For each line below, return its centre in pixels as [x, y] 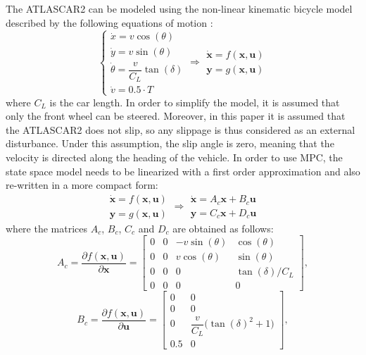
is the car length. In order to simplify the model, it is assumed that [195, 102]
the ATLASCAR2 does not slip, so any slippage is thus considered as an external [181, 129]
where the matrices [47, 228]
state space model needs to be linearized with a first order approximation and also [183, 171]
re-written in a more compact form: [82, 185]
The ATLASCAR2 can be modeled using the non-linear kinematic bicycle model [179, 8]
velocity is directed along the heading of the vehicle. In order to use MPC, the [174, 157]
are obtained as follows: [223, 228]
